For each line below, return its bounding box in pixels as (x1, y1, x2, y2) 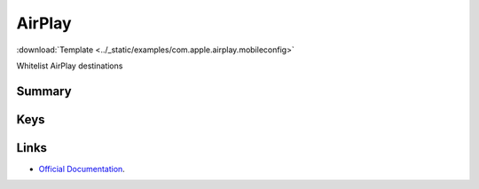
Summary (16, 83, 72, 98)
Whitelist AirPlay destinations (16, 60, 123, 71)
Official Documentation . (38, 163, 126, 174)
